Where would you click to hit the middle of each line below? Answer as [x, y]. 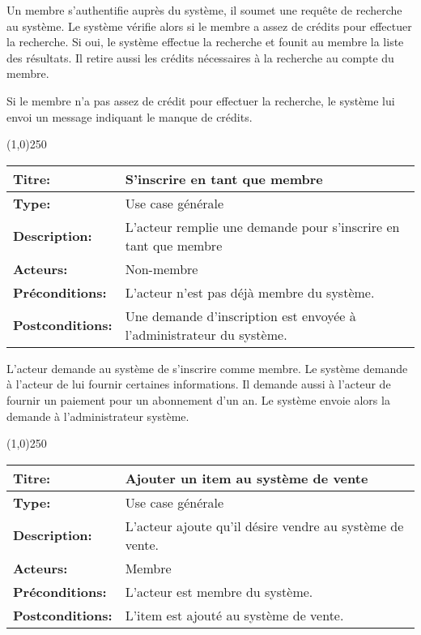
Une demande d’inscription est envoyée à [240, 315]
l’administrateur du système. [206, 334]
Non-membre [162, 268]
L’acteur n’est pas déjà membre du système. [250, 292]
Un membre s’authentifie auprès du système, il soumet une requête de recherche [204, 10]
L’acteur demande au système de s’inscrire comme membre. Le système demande [207, 368]
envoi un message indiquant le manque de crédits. [130, 116]
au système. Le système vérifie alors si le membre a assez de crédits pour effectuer [209, 26]
